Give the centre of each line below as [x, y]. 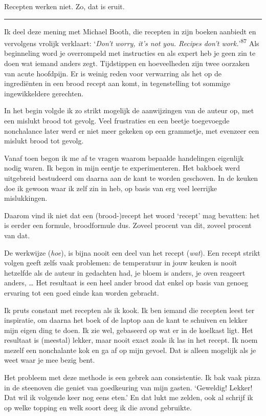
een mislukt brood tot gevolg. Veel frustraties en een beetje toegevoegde [117, 120]
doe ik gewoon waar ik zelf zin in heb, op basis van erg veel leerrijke [110, 188]
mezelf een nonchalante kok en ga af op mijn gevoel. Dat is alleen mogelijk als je [130, 350]
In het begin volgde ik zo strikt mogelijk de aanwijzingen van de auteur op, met [129, 110]
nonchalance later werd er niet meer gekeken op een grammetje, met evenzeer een [132, 130]
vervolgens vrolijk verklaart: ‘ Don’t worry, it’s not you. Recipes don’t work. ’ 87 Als [132, 42]
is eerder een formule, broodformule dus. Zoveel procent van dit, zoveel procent [128, 225]
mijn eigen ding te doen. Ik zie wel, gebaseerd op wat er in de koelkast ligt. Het [129, 330]
